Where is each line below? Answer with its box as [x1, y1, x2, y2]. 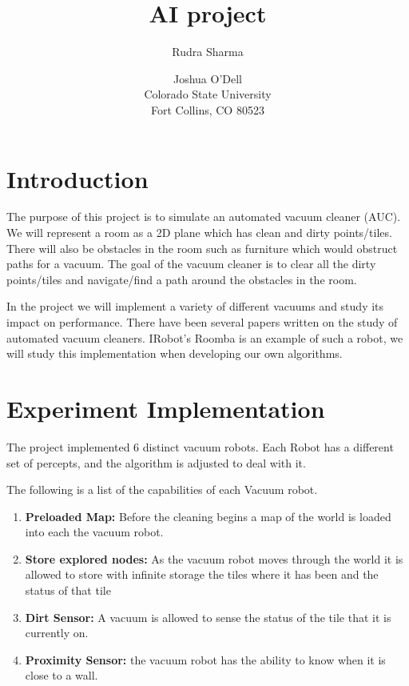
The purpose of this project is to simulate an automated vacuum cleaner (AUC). [6, 208, 401, 225]
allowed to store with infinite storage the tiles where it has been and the [25, 566, 379, 583]
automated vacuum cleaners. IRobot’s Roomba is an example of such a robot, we [6, 329, 403, 346]
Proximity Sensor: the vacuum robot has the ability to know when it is [25, 651, 386, 668]
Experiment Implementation [6, 391, 325, 424]
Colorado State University [144, 86, 272, 102]
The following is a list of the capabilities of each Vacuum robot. [6, 481, 318, 498]
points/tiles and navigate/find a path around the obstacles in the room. [6, 271, 357, 287]
